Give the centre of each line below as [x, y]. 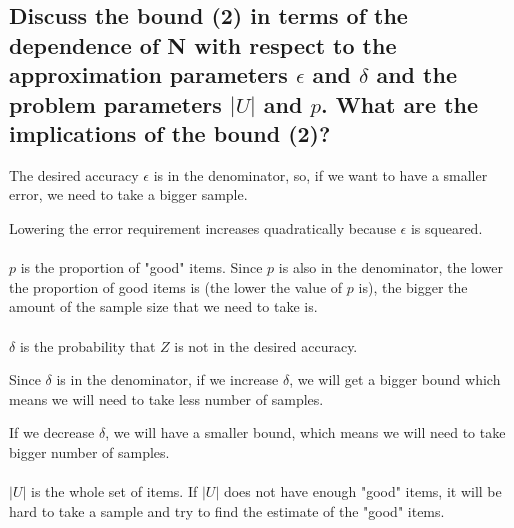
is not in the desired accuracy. [266, 345]
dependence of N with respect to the [203, 44]
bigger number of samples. [89, 451]
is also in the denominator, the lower [391, 267]
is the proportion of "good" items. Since [141, 267]
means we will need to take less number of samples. [166, 398]
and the [416, 74]
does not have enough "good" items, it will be [362, 491]
